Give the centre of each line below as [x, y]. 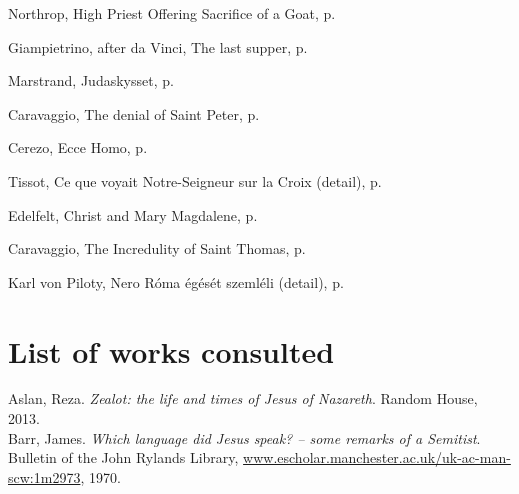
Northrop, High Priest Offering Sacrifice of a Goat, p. [172, 13]
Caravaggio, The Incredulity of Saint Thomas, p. [157, 248]
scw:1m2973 [44, 476]
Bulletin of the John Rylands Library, [123, 457]
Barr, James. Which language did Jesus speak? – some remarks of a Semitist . [244, 437]
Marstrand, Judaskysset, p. [91, 80]
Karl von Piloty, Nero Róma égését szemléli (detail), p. [176, 281]
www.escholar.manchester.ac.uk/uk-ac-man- [377, 457]
